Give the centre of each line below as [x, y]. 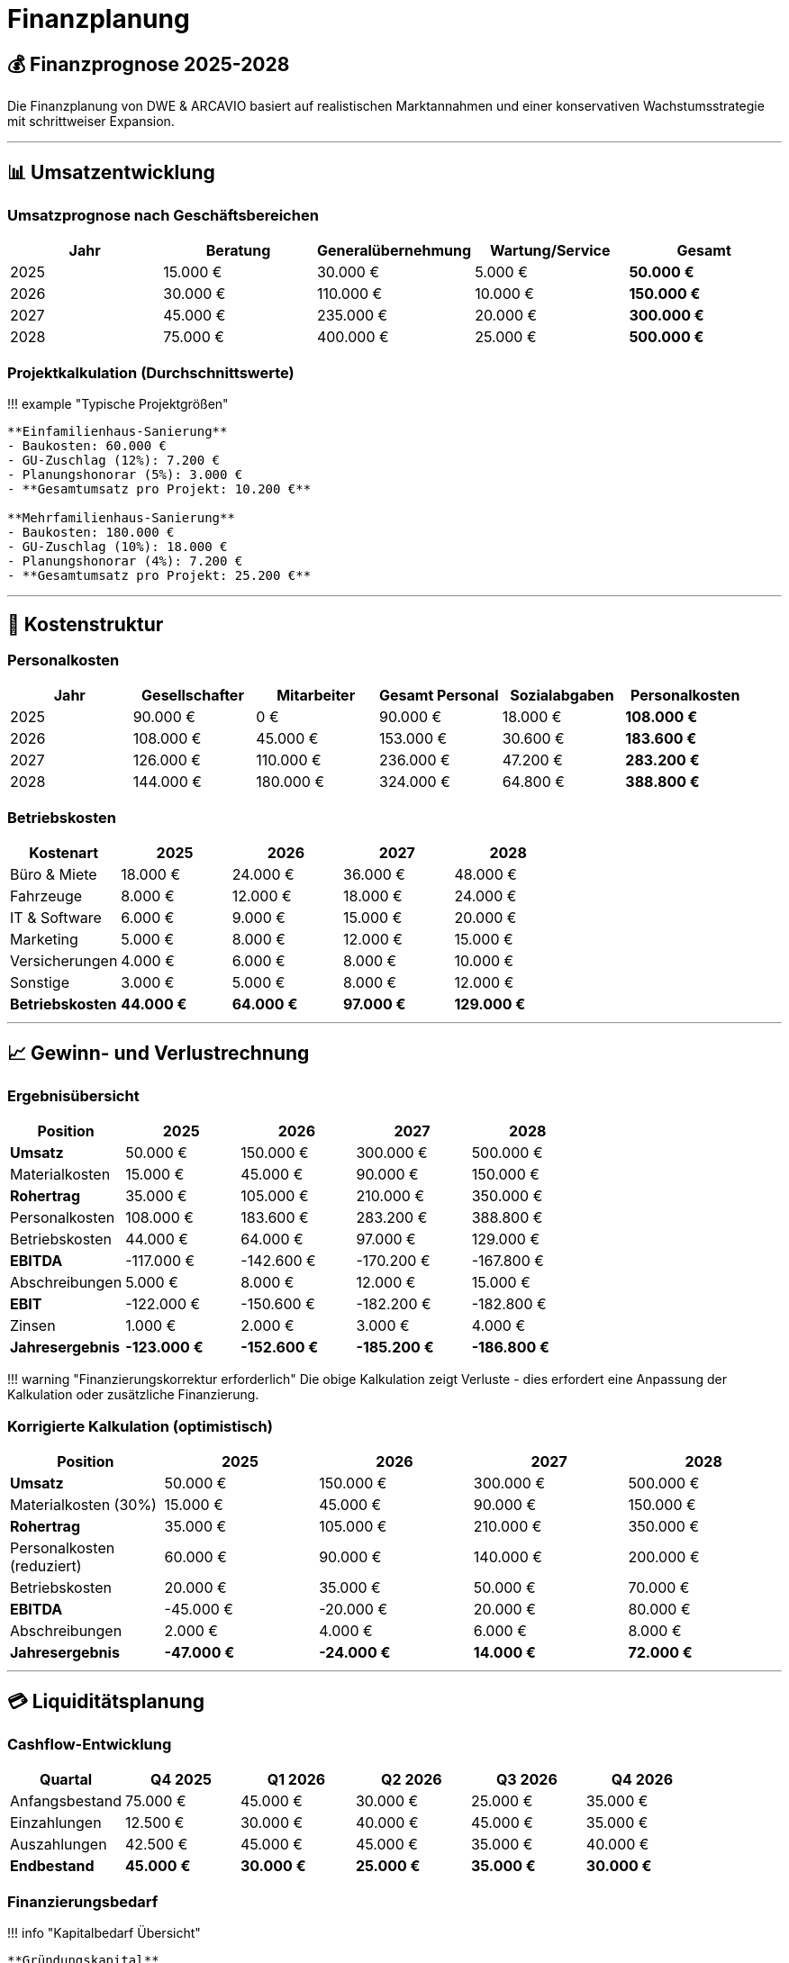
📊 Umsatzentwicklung [111, 172]
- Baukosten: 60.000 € [87, 446]
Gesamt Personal [439, 696]
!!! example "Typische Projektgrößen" [118, 404]
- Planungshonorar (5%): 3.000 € [125, 475]
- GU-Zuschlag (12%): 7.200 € [114, 461]
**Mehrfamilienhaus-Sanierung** [121, 518]
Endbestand [52, 1866]
